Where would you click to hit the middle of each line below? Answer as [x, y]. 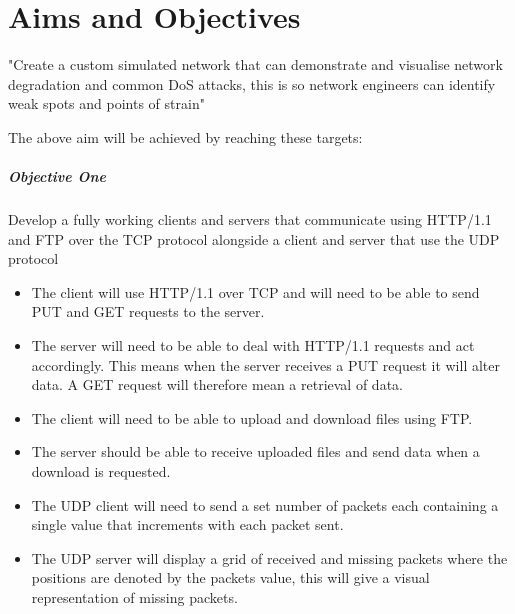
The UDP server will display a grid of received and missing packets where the [269, 557]
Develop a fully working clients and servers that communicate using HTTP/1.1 [250, 219]
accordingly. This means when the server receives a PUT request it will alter [265, 364]
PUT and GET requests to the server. [148, 311]
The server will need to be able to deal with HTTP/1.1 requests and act [253, 345]
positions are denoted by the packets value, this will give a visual [230, 577]
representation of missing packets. [134, 596]
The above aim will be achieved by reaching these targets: [185, 136]
